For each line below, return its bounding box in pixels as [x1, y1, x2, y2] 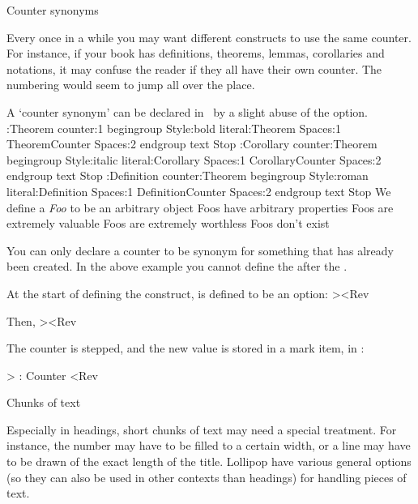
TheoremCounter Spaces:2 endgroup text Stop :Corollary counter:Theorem [6, 135, 377, 152]
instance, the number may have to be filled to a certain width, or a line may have [6, 437, 411, 454]
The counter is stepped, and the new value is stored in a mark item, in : [6, 340, 365, 357]
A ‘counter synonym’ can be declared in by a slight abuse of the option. [6, 103, 368, 120]
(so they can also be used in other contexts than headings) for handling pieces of [6, 468, 407, 485]
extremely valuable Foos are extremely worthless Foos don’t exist [6, 215, 330, 232]
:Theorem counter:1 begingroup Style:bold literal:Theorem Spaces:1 [6, 119, 341, 136]
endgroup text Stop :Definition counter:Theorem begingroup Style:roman [6, 167, 369, 184]
